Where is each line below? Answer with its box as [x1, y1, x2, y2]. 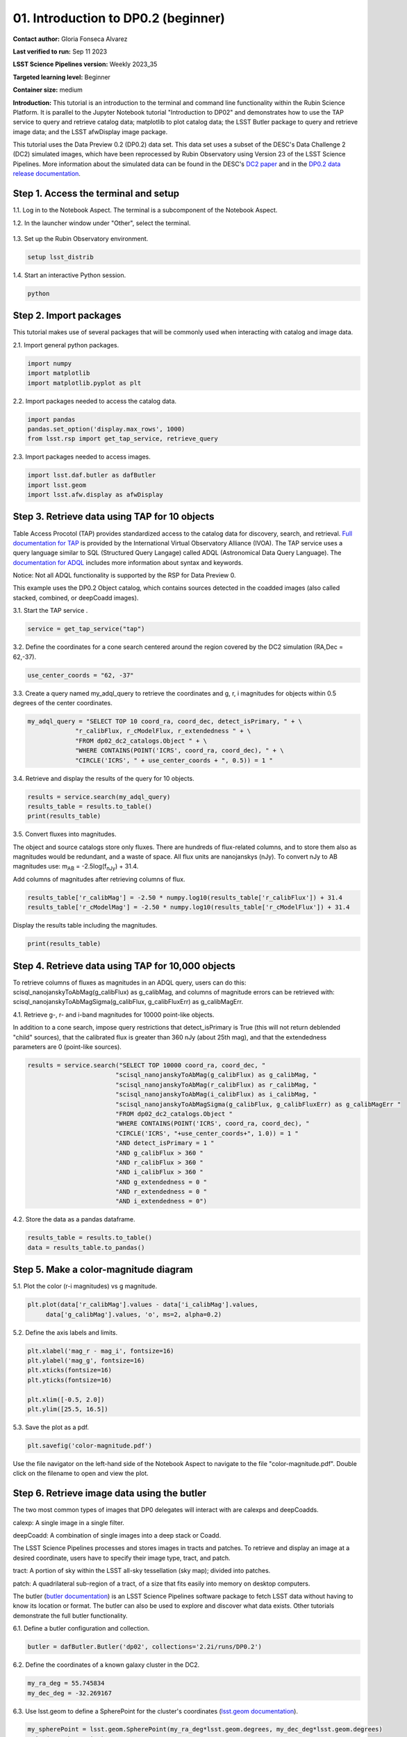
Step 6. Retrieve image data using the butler [13, 1488, 207, 1499]
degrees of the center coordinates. [13, 698, 113, 707]
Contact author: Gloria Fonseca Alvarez [13, 35, 128, 43]
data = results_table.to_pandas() [27, 1244, 145, 1251]
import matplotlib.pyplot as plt [27, 379, 142, 387]
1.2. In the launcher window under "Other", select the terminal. [13, 219, 191, 227]
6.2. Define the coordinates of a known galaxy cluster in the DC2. [13, 1661, 200, 1669]
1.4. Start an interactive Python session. [13, 271, 126, 279]
